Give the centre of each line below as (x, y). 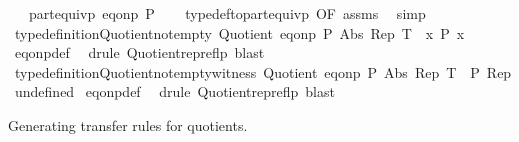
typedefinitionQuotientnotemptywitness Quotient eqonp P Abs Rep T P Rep (263, 71)
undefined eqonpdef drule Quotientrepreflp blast (174, 91)
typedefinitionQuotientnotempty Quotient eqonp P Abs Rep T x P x (239, 32)
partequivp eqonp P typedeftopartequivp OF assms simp (227, 13)
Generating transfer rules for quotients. (128, 124)
